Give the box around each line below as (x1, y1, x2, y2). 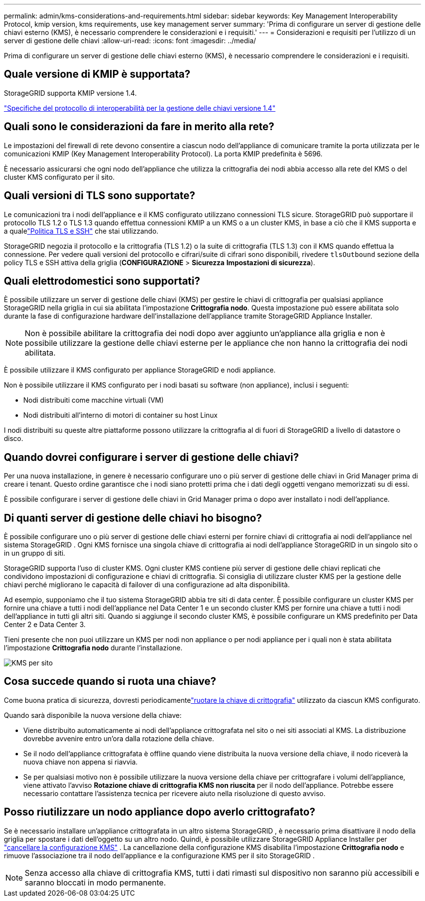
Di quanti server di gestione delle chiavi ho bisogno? (4, 511, 262, 524)
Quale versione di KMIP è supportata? (4, 68, 191, 81)
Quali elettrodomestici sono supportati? (4, 274, 200, 287)
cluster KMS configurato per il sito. (4, 172, 115, 181)
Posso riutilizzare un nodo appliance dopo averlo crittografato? (4, 806, 315, 818)
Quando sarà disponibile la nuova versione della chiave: (4, 711, 182, 719)
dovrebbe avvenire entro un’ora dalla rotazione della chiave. (23, 734, 214, 743)
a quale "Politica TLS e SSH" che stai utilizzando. (4, 226, 159, 235)
